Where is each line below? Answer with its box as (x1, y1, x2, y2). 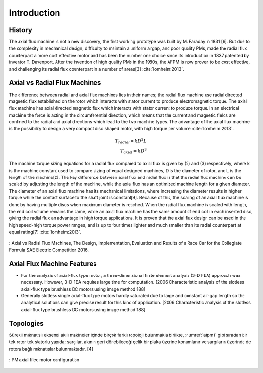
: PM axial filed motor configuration (9, 356, 80, 363)
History (9, 26, 33, 34)
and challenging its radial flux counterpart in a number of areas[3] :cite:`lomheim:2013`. (9, 66, 185, 72)
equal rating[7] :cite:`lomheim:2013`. (9, 229, 82, 235)
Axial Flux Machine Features (9, 259, 97, 268)
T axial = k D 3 (120, 147, 147, 155)
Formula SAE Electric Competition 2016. (9, 247, 89, 253)
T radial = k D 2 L (115, 137, 147, 145)
